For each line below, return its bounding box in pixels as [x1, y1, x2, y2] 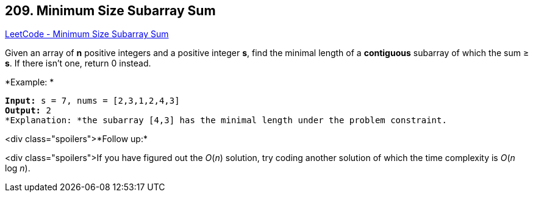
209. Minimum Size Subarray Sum [5, 3, 216, 18]
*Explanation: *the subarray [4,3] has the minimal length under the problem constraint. [5, 115, 447, 126]
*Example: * [5, 77, 54, 88]
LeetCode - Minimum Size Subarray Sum [5, 29, 169, 40]
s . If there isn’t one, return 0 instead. [5, 58, 151, 69]
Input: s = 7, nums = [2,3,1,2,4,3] [5, 96, 180, 106]
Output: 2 [5, 106, 51, 116]
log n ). [5, 163, 30, 174]
